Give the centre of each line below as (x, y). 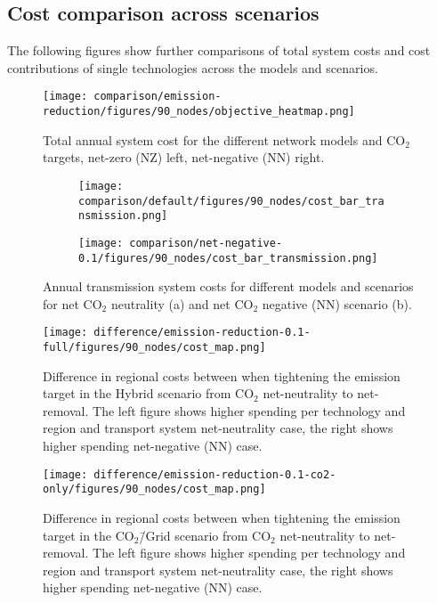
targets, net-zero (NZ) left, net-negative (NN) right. (184, 157)
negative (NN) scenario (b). (337, 303)
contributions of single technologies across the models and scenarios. (193, 67)
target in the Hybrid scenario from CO (149, 393)
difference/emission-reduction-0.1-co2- (215, 474)
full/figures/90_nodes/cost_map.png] (154, 348)
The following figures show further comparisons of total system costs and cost (219, 50)
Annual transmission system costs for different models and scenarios (228, 286)
